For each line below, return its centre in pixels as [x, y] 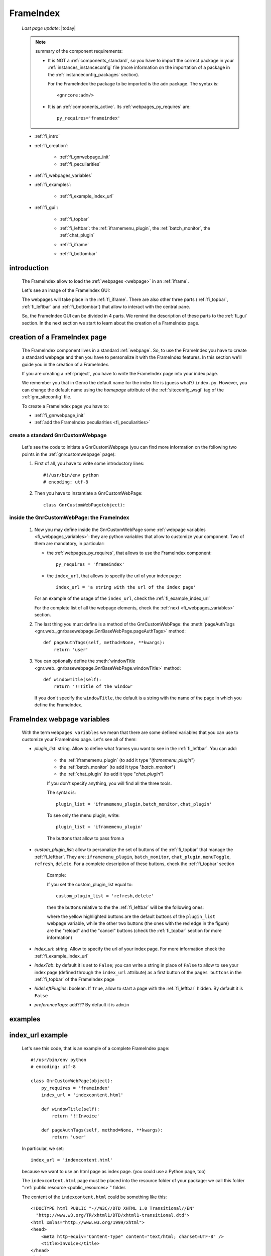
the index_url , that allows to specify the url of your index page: [114, 576]
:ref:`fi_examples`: [53, 185]
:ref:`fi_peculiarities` [80, 164]
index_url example [38, 1035]
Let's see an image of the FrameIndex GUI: [66, 290]
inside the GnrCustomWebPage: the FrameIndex [69, 517]
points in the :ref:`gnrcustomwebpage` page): [69, 454]
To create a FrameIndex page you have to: [65, 406]
